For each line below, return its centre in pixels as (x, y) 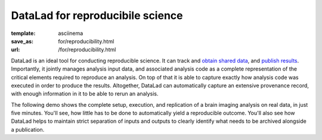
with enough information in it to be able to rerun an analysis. (85, 94)
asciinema (71, 33)
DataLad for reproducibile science (97, 15)
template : (23, 33)
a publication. (28, 129)
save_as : (22, 41)
